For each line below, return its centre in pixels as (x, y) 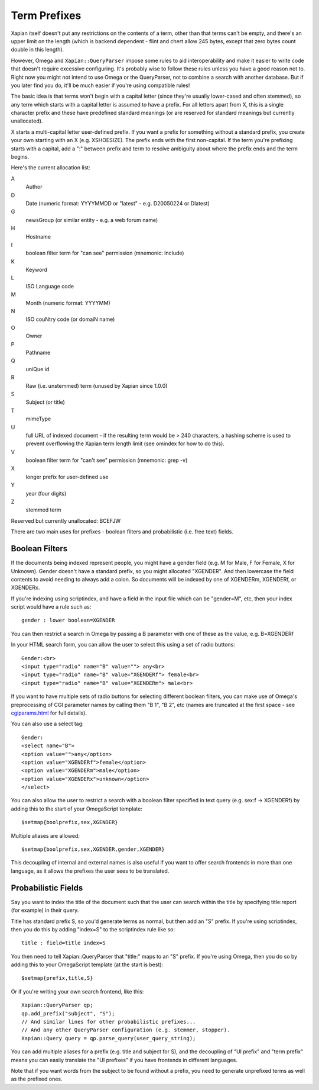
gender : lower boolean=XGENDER (68, 620)
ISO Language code (50, 286)
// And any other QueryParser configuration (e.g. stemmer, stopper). (126, 1030)
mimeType (38, 419)
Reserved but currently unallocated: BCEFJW (66, 520)
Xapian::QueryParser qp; (57, 1005)
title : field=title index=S (64, 943)
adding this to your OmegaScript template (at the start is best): (87, 964)
